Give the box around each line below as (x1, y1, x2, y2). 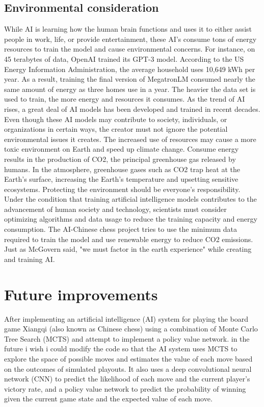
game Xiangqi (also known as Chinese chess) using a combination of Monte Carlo (4, 323, 258, 334)
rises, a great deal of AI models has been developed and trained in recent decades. (4, 103, 260, 114)
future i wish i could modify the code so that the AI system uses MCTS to (4, 343, 237, 354)
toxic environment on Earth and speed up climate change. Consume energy (4, 143, 239, 154)
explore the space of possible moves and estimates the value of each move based (4, 353, 253, 364)
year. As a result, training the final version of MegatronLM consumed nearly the (4, 74, 255, 84)
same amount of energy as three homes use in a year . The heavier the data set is (4, 83, 256, 94)
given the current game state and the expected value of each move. (4, 393, 213, 404)
